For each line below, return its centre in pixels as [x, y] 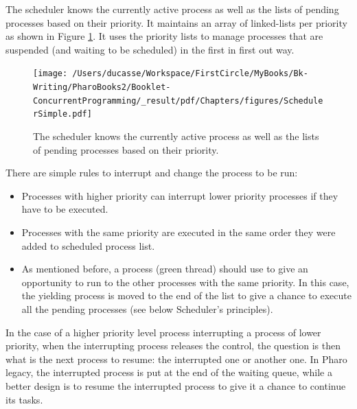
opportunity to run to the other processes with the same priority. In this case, [185, 282]
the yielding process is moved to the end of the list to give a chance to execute [186, 295]
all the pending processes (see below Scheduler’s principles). [147, 308]
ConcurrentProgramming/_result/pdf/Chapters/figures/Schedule [178, 101]
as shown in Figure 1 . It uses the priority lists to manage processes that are [164, 36]
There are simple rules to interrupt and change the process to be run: [152, 173]
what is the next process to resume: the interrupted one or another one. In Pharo [176, 359]
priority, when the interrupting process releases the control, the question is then [173, 346]
